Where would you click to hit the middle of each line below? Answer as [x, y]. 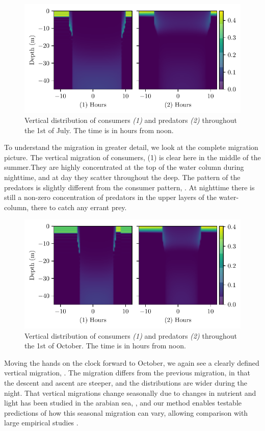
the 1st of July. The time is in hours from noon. [99, 130]
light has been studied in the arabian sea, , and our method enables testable [123, 403]
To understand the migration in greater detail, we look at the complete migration [131, 147]
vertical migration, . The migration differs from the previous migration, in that [127, 373]
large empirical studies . [41, 423]
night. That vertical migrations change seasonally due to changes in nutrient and [130, 392]
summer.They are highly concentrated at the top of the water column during [124, 167]
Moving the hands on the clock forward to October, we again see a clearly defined [132, 362]
